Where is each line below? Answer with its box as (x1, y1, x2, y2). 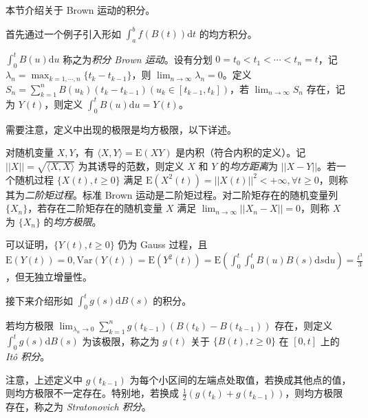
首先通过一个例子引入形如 (6, 26, 121, 41)
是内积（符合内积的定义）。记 (175, 145, 306, 159)
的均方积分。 (199, 26, 257, 41)
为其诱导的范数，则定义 (78, 158, 184, 173)
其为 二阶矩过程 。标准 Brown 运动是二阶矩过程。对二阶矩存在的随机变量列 (6, 187, 338, 201)
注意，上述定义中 (6, 372, 83, 386)
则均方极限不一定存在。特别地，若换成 (6, 386, 179, 400)
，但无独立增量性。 (6, 269, 92, 284)
